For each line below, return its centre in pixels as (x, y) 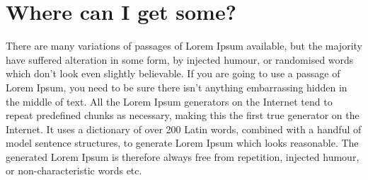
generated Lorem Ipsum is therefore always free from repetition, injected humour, (183, 156)
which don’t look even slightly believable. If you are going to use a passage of (173, 73)
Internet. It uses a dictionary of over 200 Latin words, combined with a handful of (184, 129)
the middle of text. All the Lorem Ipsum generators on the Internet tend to (169, 101)
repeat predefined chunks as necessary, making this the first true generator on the (183, 115)
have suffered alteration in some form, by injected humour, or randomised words (180, 59)
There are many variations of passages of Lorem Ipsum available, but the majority (184, 46)
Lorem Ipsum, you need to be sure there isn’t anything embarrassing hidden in (177, 87)
